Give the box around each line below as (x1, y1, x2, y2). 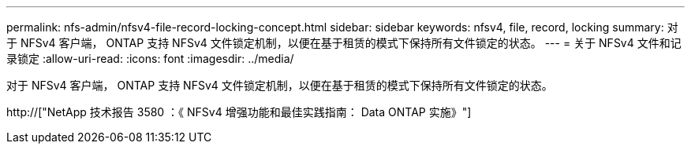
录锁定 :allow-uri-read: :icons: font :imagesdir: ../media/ (6, 52, 294, 65)
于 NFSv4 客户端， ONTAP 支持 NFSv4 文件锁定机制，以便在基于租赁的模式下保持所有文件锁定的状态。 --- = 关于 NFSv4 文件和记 (6, 36, 682, 49)
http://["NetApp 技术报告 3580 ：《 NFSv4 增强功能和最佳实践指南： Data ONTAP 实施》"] (6, 105, 472, 119)
